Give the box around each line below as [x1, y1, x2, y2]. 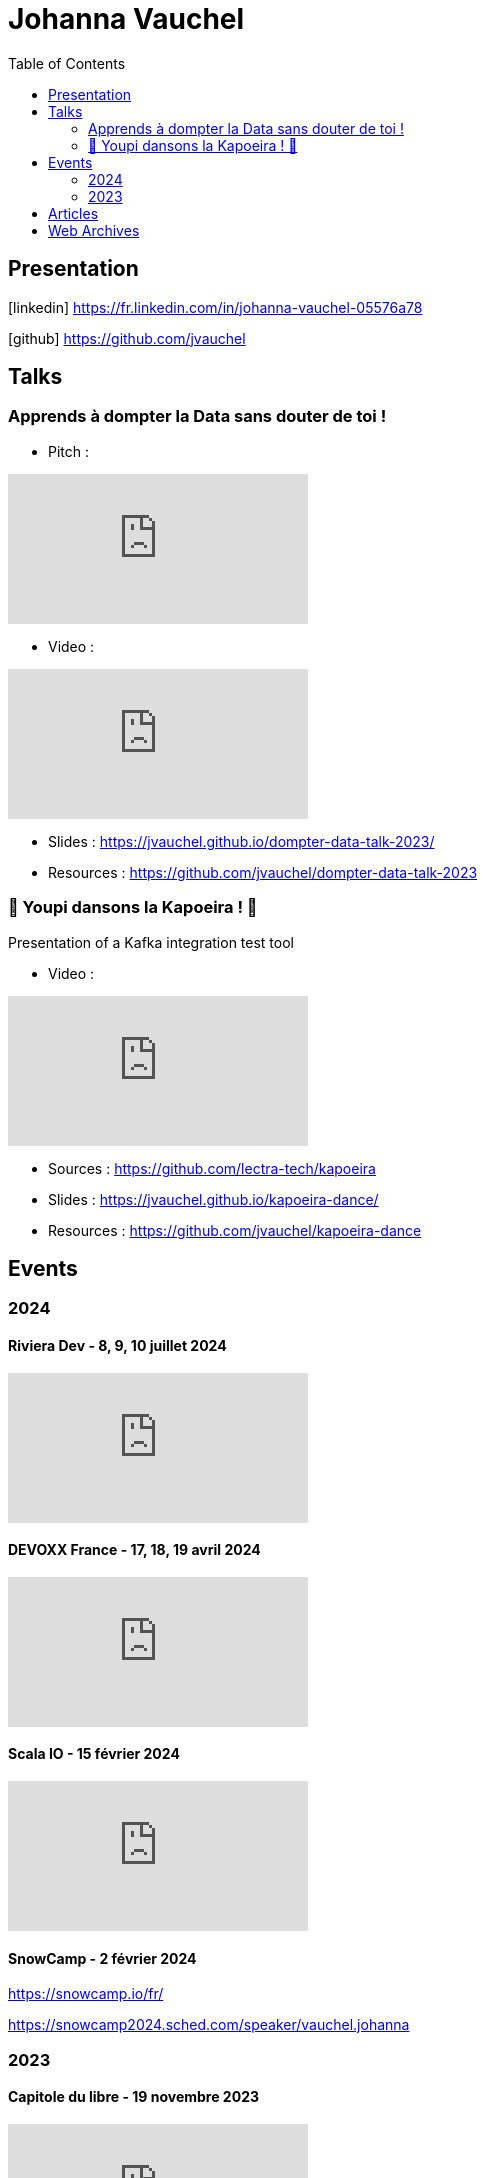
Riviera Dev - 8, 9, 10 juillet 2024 [8, 1337, 227, 1355]
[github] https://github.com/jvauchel [8, 329, 246, 347]
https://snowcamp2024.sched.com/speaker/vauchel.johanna [8, 2016, 410, 2034]
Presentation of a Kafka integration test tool [8, 933, 294, 951]
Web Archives [48, 221, 140, 239]
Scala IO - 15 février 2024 [8, 1745, 180, 1763]
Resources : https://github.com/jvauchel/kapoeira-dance [48, 1221, 422, 1239]
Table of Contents [8, 54, 126, 72]
